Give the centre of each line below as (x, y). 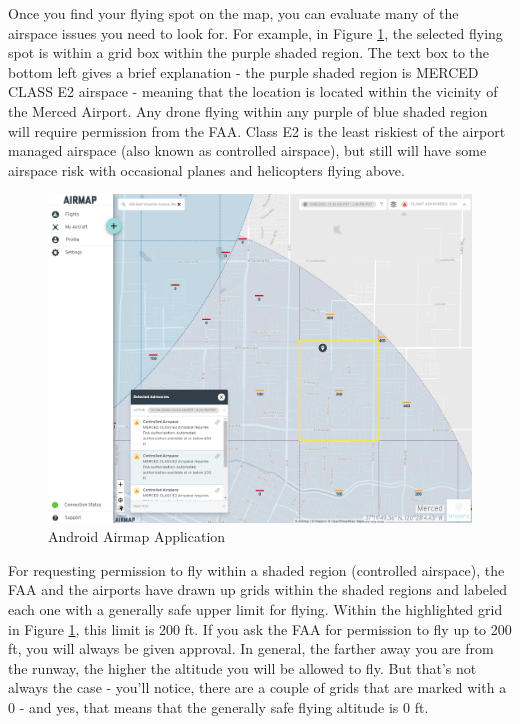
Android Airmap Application (137, 536)
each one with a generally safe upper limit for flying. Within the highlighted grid (255, 609)
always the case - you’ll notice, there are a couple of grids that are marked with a (257, 687)
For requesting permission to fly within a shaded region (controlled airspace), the (256, 569)
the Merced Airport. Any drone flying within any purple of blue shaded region (248, 110)
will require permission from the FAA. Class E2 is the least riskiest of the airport (257, 130)
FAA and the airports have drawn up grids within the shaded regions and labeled (257, 589)
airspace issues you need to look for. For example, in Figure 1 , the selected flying (255, 32)
